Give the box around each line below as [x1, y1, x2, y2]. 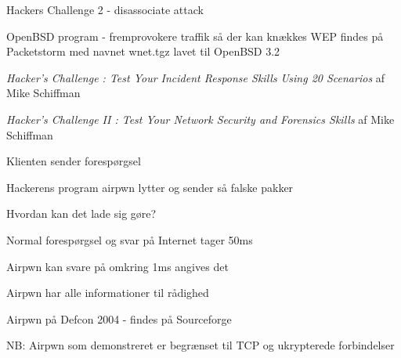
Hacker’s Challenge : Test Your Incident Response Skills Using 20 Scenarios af [6, 69, 385, 85]
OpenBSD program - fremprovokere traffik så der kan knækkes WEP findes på [6, 27, 384, 44]
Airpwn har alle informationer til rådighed [6, 284, 209, 301]
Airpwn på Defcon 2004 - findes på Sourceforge [6, 310, 232, 327]
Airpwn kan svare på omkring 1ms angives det [6, 258, 229, 274]
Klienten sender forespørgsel [6, 153, 141, 169]
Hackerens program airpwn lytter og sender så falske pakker [6, 179, 294, 195]
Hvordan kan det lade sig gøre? [6, 205, 157, 222]
